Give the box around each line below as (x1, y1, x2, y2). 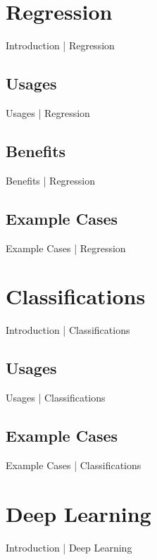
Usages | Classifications (6, 390, 106, 405)
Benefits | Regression (6, 173, 96, 187)
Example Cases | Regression (6, 240, 126, 255)
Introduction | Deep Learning (6, 540, 132, 554)
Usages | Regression (6, 105, 90, 120)
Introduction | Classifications (6, 323, 130, 337)
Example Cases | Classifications (6, 457, 142, 472)
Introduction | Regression (6, 38, 115, 53)
